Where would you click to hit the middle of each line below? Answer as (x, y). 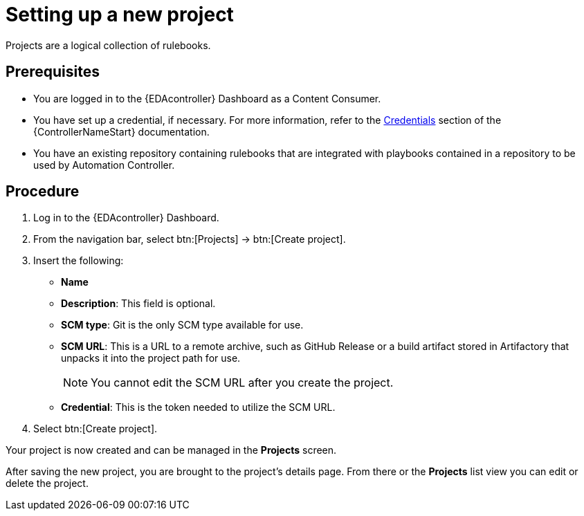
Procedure (43, 192)
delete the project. (47, 483)
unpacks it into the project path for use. (151, 358)
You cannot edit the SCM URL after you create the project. (242, 383)
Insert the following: (79, 261)
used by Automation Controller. (104, 165)
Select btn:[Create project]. (95, 429)
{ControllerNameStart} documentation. (121, 131)
